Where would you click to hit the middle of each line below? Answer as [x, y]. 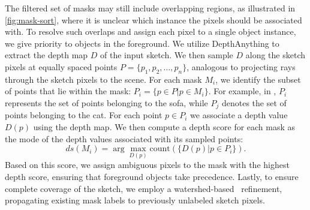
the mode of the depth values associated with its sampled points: [124, 138]
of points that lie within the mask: [68, 91]
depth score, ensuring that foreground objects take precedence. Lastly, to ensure [152, 176]
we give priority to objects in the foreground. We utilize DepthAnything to [142, 43]
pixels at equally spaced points [61, 66]
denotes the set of [254, 102]
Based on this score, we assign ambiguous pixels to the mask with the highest [147, 165]
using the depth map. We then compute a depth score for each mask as [164, 127]
